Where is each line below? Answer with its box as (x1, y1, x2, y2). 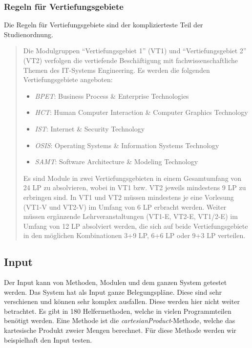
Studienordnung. (4, 29, 53, 39)
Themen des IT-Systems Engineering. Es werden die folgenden (23, 65, 210, 75)
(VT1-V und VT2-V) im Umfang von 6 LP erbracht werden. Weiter (23, 201, 227, 212)
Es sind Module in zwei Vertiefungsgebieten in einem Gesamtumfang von (23, 173, 242, 183)
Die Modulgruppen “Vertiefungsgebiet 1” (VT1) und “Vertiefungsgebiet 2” (23, 45, 247, 56)
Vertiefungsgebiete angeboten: (23, 74, 113, 85)
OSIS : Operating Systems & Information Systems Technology (35, 140, 219, 150)
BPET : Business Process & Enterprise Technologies (35, 90, 189, 101)
